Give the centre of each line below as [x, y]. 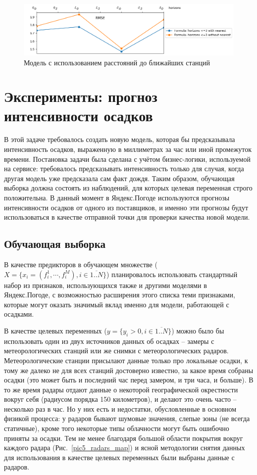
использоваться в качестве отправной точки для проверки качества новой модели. [127, 217]
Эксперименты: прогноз [81, 96]
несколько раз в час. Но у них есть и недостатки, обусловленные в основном [120, 408]
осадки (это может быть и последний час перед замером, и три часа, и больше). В [129, 380]
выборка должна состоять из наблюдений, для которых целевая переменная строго [128, 188]
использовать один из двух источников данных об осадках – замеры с [109, 341]
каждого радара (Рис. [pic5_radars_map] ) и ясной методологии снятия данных [125, 448]
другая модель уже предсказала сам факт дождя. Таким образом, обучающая [119, 178]
